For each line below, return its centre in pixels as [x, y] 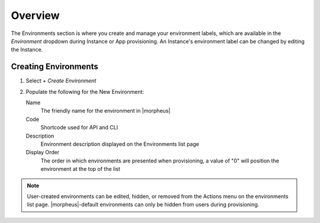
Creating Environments [55, 67]
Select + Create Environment [61, 81]
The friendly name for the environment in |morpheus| [105, 111]
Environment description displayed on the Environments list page [120, 144]
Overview [35, 15]
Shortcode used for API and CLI [79, 128]
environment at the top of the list [81, 169]
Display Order [43, 152]
